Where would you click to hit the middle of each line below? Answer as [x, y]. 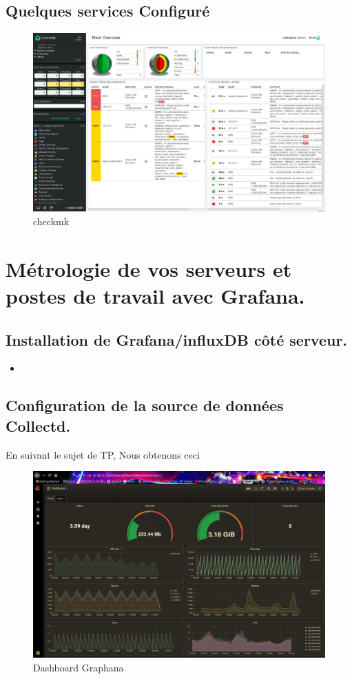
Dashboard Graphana [79, 667]
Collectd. [38, 425]
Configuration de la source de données [145, 405]
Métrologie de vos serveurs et [149, 268]
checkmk [51, 221]
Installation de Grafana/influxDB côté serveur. [177, 339]
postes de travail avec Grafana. [155, 295]
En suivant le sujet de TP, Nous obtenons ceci [103, 454]
